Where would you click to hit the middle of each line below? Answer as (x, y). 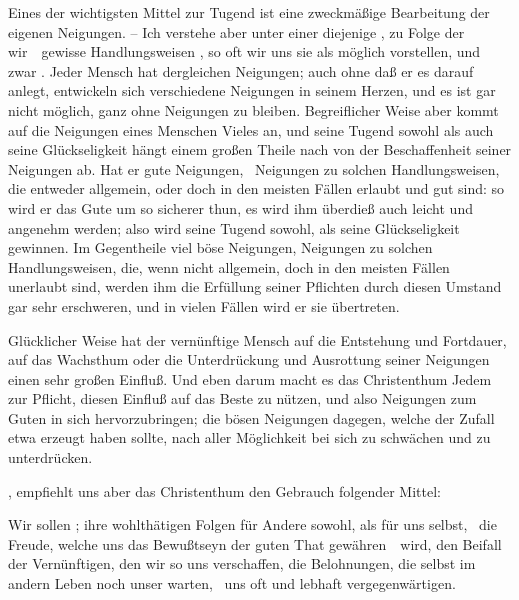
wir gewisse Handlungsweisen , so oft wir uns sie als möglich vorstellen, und (244, 51)
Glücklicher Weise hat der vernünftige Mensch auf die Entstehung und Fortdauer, (257, 339)
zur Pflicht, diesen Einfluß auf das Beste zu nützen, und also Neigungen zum (242, 398)
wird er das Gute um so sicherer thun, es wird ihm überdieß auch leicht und (240, 207)
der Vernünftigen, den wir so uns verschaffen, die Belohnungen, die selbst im (242, 563)
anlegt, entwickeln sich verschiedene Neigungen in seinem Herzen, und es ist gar (252, 90)
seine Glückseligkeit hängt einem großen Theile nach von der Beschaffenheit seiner (260, 149)
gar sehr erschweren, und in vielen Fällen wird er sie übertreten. (204, 305)
